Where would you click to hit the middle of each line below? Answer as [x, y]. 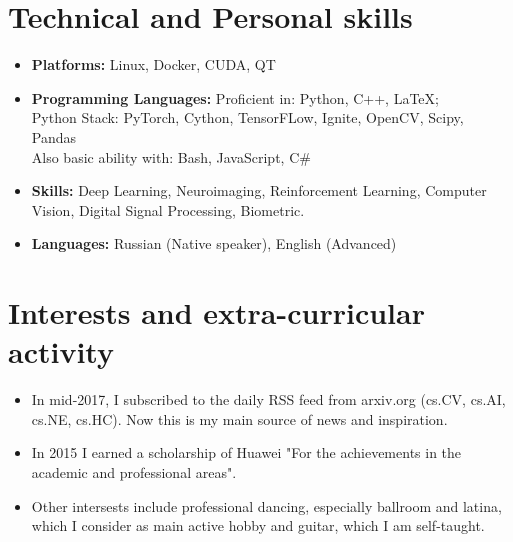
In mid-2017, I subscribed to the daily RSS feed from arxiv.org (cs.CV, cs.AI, [268, 399]
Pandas [54, 136]
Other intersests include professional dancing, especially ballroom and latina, [266, 505]
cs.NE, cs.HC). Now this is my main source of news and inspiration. [239, 418]
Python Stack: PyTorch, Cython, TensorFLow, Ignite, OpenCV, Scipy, [247, 117]
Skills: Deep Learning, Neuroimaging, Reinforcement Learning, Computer [259, 190]
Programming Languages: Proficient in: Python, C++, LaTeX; [235, 97]
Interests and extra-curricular [216, 312]
